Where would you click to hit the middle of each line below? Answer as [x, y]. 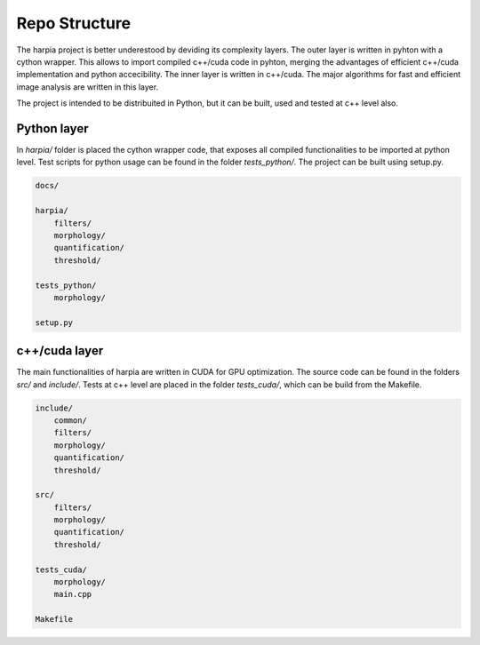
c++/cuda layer [60, 351]
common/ [71, 420]
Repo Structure [74, 23]
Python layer [52, 128]
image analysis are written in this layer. [88, 87]
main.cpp [73, 594]
